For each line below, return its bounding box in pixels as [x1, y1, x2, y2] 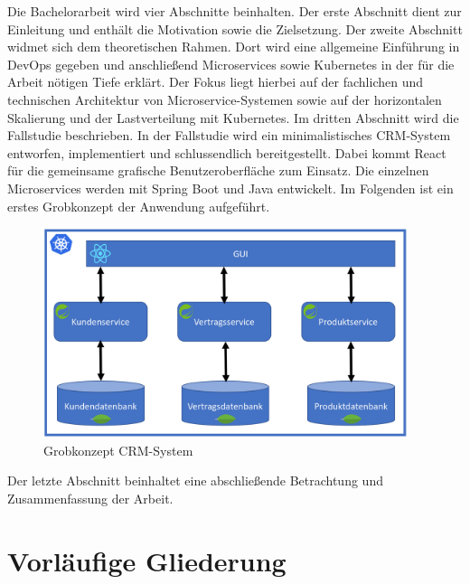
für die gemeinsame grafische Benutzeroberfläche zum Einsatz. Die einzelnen [7, 161, 429, 180]
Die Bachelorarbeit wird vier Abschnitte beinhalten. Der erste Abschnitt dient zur [7, 2, 462, 20]
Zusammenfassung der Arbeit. [7, 488, 174, 507]
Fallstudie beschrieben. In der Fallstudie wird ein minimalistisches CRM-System [7, 126, 451, 145]
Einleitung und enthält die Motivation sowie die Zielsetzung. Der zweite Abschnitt [7, 19, 463, 38]
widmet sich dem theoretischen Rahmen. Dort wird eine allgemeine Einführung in [7, 37, 460, 56]
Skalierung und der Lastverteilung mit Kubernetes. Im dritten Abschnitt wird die [7, 108, 459, 127]
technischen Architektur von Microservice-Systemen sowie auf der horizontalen [7, 89, 442, 108]
